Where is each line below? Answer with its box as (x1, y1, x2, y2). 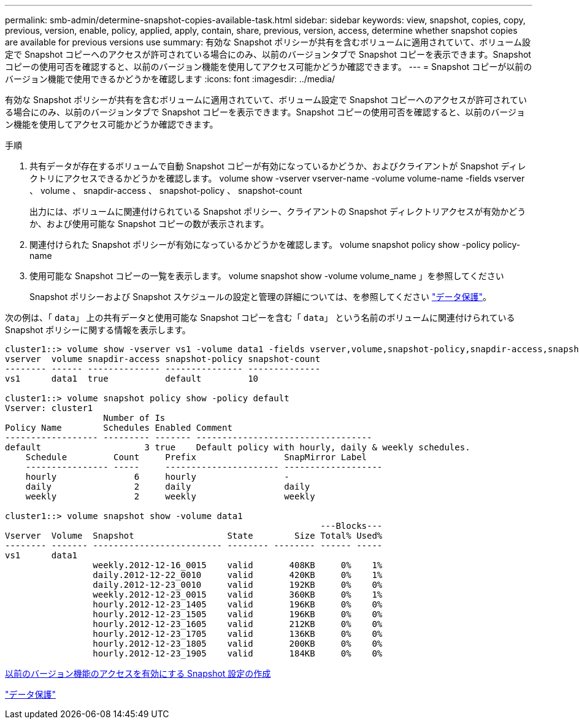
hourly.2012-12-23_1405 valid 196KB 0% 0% (93, 599, 383, 609)
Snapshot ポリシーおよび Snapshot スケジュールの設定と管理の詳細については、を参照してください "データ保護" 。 (29, 291, 491, 302)
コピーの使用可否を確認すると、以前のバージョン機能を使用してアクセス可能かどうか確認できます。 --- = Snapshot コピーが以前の (5, 61, 532, 72)
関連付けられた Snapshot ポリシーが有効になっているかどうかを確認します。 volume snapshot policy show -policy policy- (29, 239, 521, 250)
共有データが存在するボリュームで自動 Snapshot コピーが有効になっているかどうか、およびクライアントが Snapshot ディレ (29, 161, 526, 171)
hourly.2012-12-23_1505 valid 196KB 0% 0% (93, 609, 383, 619)
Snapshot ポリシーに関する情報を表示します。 (5, 325, 191, 335)
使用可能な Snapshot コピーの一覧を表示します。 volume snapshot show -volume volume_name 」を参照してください (29, 271, 504, 281)
